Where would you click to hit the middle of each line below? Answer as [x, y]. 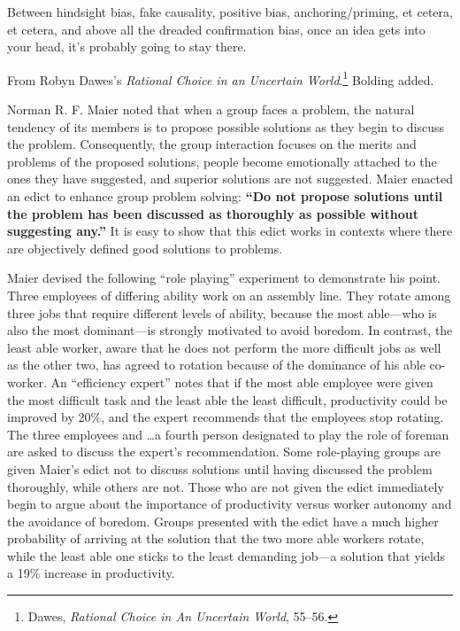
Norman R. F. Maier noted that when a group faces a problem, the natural [211, 109]
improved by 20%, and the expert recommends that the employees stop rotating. [226, 417]
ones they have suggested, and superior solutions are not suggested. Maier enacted [230, 179]
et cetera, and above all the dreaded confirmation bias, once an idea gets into [216, 29]
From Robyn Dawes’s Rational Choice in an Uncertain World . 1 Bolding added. [221, 78]
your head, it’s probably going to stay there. [127, 47]
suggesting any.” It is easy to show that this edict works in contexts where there [230, 231]
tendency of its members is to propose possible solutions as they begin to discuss [226, 126]
